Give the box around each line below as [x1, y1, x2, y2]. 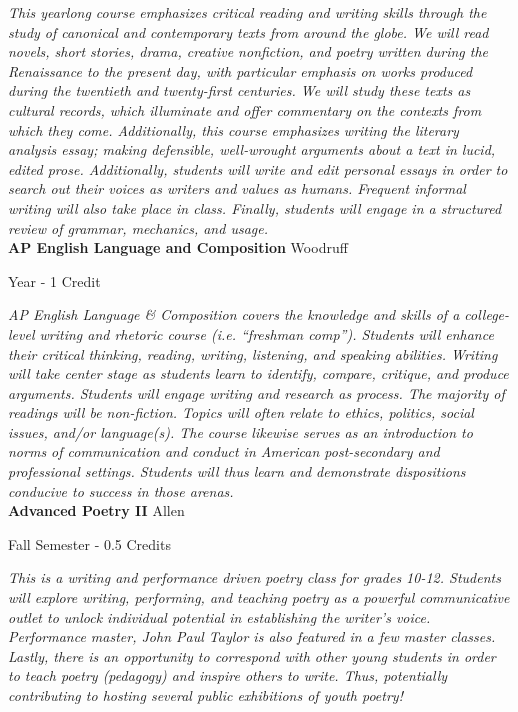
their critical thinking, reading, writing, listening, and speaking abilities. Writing [8, 343, 498, 364]
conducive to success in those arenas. [8, 480, 234, 501]
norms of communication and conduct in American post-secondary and [8, 441, 440, 462]
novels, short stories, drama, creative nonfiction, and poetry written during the [8, 41, 489, 62]
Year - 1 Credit [8, 270, 101, 291]
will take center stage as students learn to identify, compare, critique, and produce [8, 363, 509, 384]
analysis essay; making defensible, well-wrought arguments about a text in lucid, [8, 139, 496, 160]
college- [464, 304, 510, 325]
